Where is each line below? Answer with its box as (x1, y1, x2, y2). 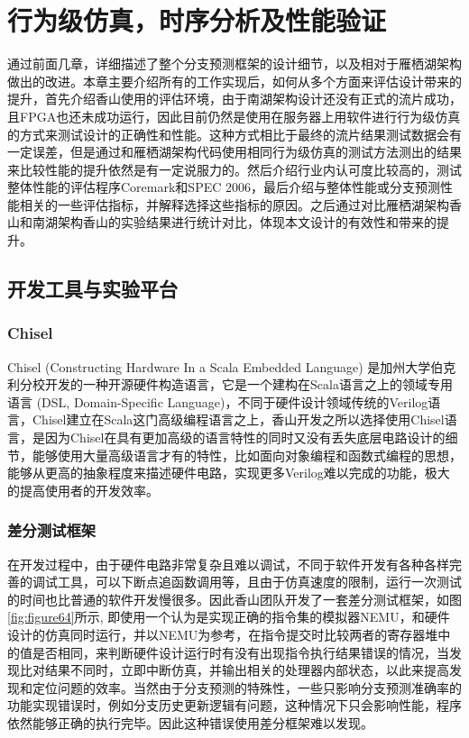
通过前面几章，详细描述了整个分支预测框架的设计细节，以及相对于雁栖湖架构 (7, 54, 462, 73)
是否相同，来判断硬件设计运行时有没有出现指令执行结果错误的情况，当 (32, 642, 449, 661)
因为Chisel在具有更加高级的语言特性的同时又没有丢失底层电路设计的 (44, 428, 446, 447)
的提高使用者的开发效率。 (7, 480, 159, 499)
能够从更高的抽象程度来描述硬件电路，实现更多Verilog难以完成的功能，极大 (7, 463, 450, 482)
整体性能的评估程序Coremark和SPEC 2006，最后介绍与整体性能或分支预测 (7, 178, 440, 196)
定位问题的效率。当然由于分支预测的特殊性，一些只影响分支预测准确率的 (32, 678, 462, 697)
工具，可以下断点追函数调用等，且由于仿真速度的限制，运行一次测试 (57, 572, 462, 591)
